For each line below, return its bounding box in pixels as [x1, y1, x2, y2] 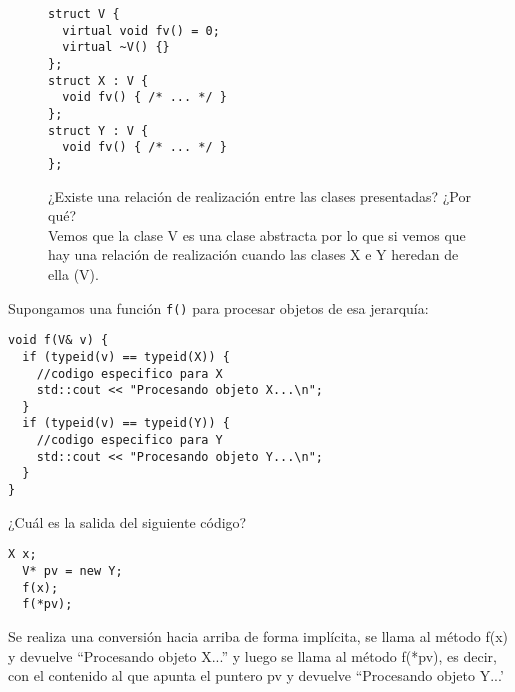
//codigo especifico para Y [36, 433, 223, 448]
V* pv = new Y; [22, 564, 123, 578]
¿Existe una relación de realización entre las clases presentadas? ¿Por [48, 185, 471, 206]
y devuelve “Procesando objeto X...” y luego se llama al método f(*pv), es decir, [8, 645, 497, 666]
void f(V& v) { [8, 333, 109, 348]
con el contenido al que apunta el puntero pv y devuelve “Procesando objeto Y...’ [8, 665, 504, 686]
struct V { [48, 7, 120, 21]
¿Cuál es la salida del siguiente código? [8, 511, 247, 532]
